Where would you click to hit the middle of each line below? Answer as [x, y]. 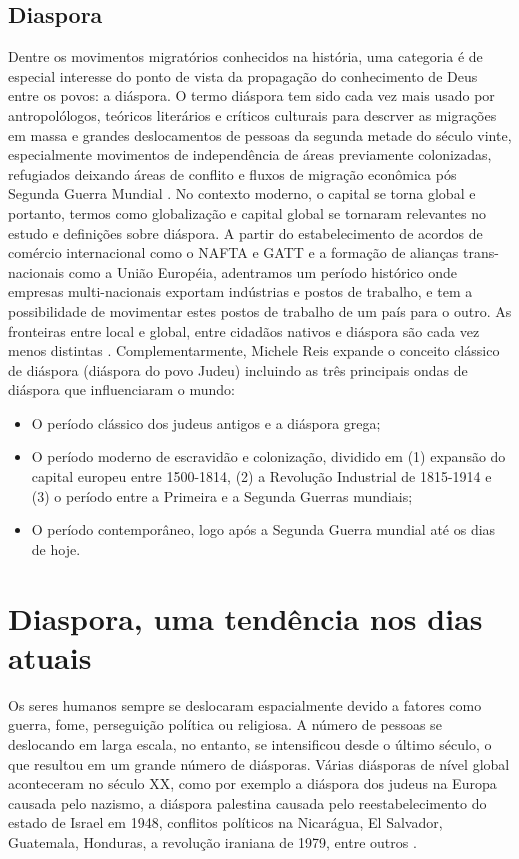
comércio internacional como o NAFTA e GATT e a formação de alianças [233, 252]
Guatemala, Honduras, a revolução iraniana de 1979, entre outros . [212, 841]
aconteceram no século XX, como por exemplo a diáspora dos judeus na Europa [252, 783]
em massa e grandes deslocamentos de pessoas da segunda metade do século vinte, [260, 134]
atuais [50, 656]
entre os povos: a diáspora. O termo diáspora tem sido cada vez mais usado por [251, 95]
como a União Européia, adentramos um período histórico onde [262, 271]
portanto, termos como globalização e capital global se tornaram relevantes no [247, 212]
